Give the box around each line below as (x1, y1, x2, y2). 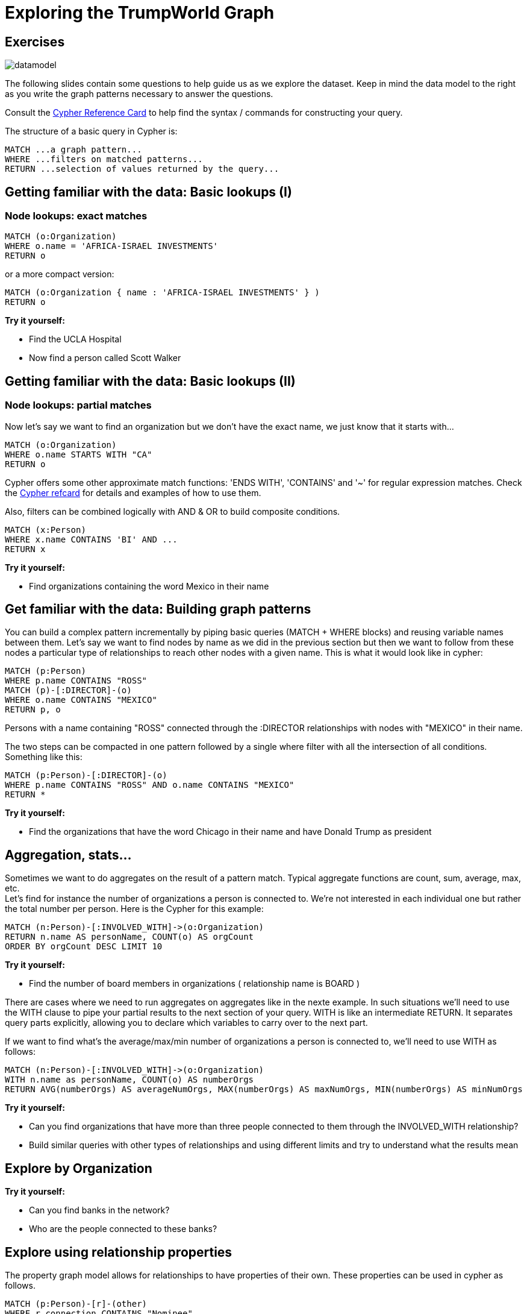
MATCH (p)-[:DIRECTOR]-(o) (5, 685, 132, 696)
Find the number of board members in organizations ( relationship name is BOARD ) (29, 978, 360, 989)
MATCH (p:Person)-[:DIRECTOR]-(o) (5, 770, 167, 781)
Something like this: (5, 752, 83, 762)
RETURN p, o (5, 705, 61, 715)
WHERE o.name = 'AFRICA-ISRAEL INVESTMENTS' (5, 241, 219, 251)
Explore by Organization (5, 1160, 152, 1176)
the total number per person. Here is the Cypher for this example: (5, 904, 264, 914)
